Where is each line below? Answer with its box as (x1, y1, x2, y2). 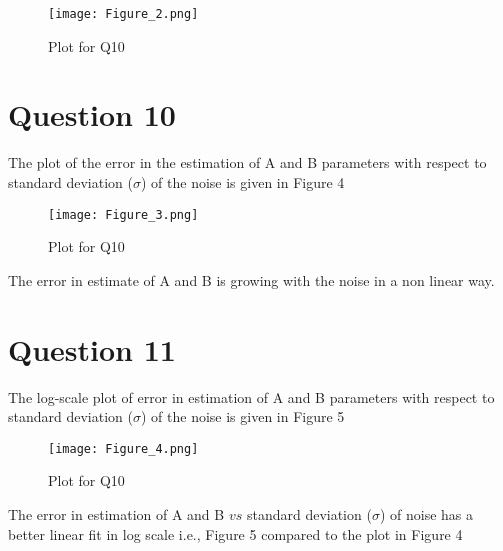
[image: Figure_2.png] (48, 7, 199, 21)
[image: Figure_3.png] (48, 207, 199, 222)
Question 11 (8, 328, 176, 369)
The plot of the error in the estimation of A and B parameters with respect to (8, 152, 487, 173)
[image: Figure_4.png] (48, 441, 199, 456)
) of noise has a (379, 503, 473, 524)
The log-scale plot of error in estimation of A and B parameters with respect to (8, 386, 495, 407)
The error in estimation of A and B (8, 503, 225, 524)
